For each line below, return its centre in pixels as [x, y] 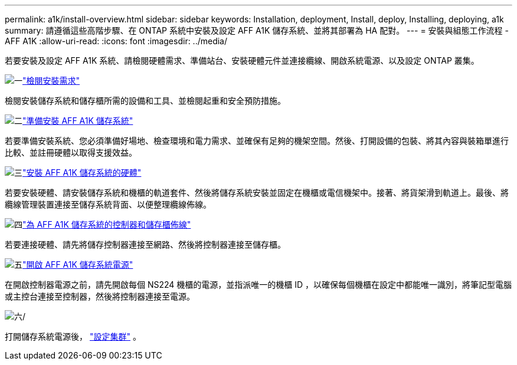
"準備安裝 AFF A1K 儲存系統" [78, 121]
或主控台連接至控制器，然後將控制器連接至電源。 [100, 296]
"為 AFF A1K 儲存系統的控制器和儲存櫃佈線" [107, 224]
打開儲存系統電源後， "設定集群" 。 [73, 336]
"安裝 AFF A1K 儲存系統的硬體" [82, 172]
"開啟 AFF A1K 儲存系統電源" [78, 264]
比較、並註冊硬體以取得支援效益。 [71, 152]
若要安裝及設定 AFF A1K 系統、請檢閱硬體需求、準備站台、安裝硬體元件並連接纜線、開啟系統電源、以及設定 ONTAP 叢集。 [242, 60]
